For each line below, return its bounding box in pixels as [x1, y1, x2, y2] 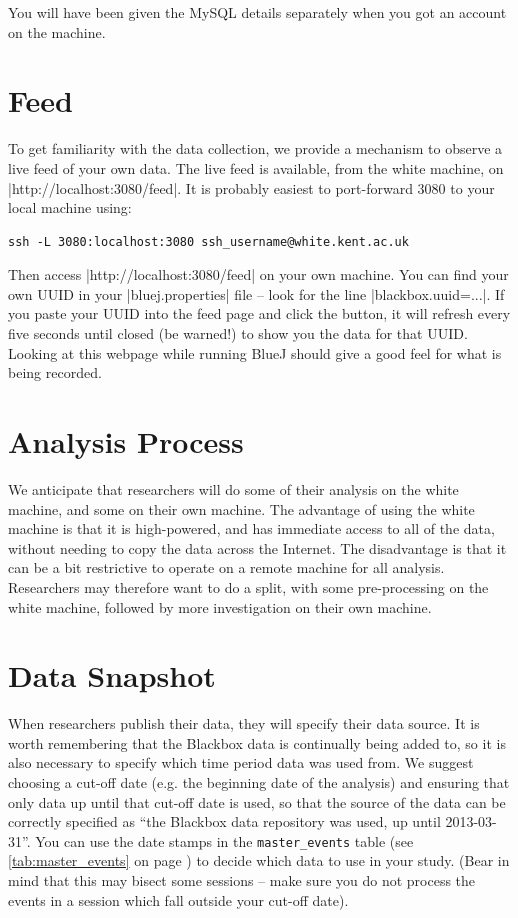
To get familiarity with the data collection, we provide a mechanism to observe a [8, 138, 503, 159]
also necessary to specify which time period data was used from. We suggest [8, 752, 474, 773]
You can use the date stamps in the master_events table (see [35, 830, 414, 851]
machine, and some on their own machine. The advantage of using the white [8, 498, 475, 519]
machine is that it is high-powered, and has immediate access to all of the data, [8, 518, 495, 539]
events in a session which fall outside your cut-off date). [8, 889, 349, 910]
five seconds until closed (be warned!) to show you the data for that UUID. [8, 323, 468, 344]
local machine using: [8, 197, 132, 218]
